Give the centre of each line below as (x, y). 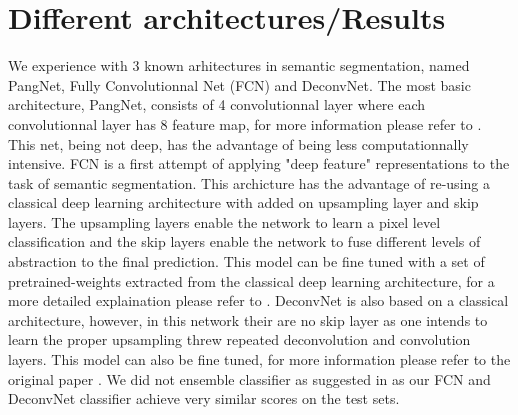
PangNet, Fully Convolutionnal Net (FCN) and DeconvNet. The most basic (239, 84)
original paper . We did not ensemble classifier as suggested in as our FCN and (249, 378)
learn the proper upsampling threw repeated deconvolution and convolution (239, 339)
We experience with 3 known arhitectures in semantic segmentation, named (239, 65)
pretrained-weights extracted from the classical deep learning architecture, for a (251, 280)
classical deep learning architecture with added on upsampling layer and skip (243, 202)
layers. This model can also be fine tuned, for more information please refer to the (259, 359)
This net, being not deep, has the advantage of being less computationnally (238, 143)
